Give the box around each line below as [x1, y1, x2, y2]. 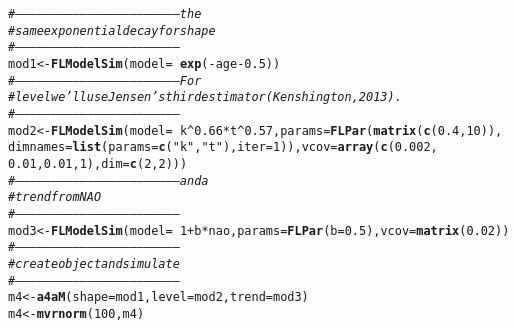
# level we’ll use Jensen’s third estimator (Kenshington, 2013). [8, 90, 402, 105]
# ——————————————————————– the [8, 7, 202, 21]
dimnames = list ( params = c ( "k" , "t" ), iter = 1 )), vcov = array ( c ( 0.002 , [8, 140, 438, 155]
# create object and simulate [8, 256, 180, 271]
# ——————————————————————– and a [8, 173, 209, 188]
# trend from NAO [8, 190, 102, 205]
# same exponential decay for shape [8, 23, 216, 38]
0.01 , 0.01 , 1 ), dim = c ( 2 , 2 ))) [8, 156, 188, 171]
